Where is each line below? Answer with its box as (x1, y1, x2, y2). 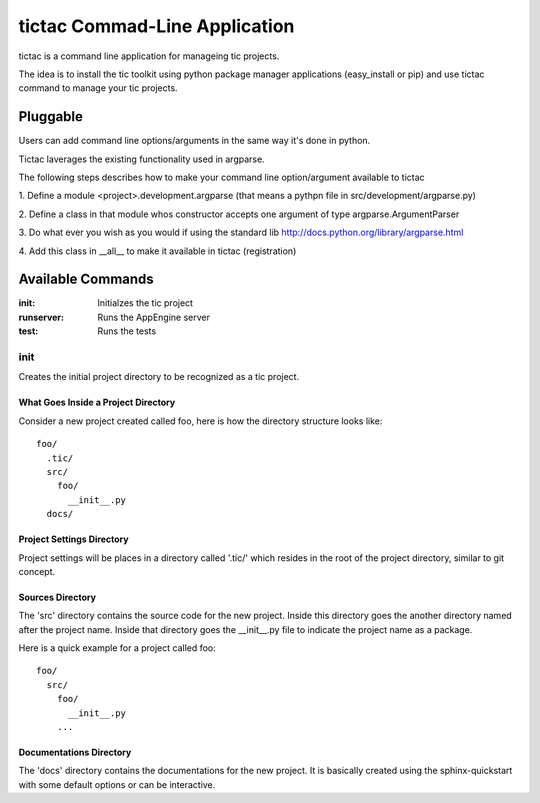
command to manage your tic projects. (18, 82, 179, 94)
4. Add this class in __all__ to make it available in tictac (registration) (18, 245, 297, 257)
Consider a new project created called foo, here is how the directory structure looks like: (18, 415, 383, 427)
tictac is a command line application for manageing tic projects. (18, 50, 280, 62)
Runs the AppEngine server (97, 311, 210, 323)
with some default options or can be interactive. (18, 778, 216, 790)
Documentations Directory (18, 746, 132, 759)
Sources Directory (18, 591, 97, 603)
